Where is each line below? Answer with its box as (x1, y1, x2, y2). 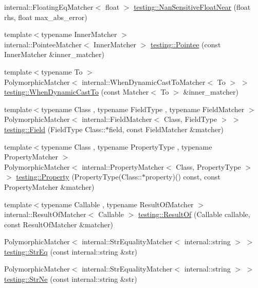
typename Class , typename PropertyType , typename (41, 141, 212, 152)
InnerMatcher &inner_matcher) (4, 49, 105, 60)
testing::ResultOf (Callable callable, (138, 209, 250, 220)
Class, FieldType (163, 114, 217, 124)
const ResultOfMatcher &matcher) (4, 219, 113, 229)
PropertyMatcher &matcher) (4, 181, 95, 192)
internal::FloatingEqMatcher (4, 2, 94, 12)
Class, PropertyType (176, 161, 241, 172)
